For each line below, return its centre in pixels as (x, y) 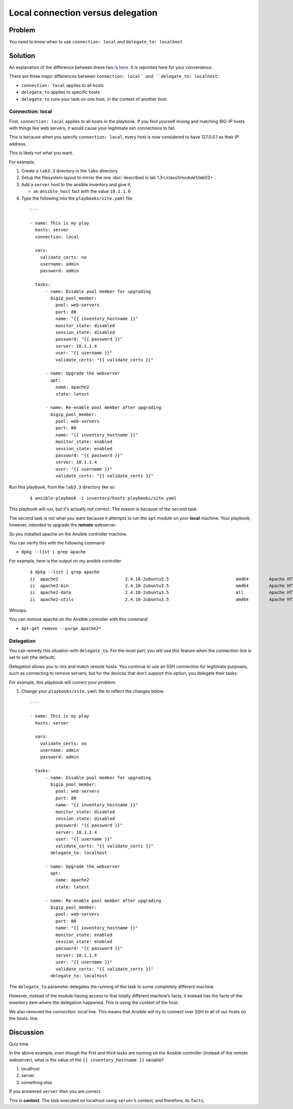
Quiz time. (19, 1044)
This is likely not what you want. (41, 153)
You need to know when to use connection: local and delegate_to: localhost (96, 42)
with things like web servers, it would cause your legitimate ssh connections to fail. (92, 128)
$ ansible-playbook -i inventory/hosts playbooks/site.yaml (103, 498)
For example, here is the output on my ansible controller (65, 561)
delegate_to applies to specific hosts (61, 92)
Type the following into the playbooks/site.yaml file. (77, 198)
